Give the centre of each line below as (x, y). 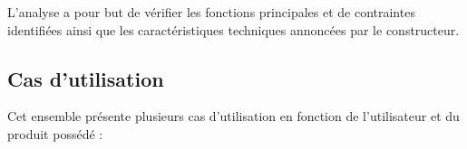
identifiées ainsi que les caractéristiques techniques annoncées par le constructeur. (233, 29)
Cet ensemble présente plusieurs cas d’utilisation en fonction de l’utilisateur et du (233, 116)
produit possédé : (55, 133)
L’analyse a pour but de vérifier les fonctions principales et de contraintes (211, 12)
